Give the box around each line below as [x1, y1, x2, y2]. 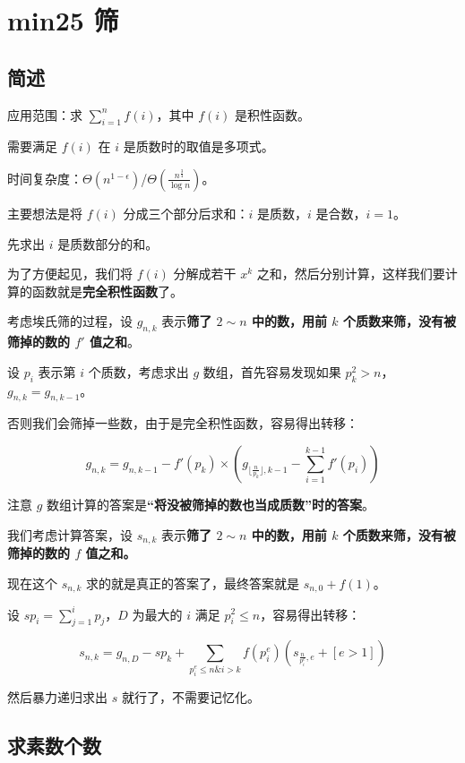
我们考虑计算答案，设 [7, 525, 133, 544]
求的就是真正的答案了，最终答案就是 [86, 573, 300, 592]
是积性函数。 [235, 105, 311, 124]
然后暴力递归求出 [7, 687, 108, 706]
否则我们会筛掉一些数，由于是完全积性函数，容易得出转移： [7, 414, 358, 433]
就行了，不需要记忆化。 [121, 687, 260, 706]
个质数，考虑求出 [88, 362, 189, 381]
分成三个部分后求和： [123, 203, 249, 222]
